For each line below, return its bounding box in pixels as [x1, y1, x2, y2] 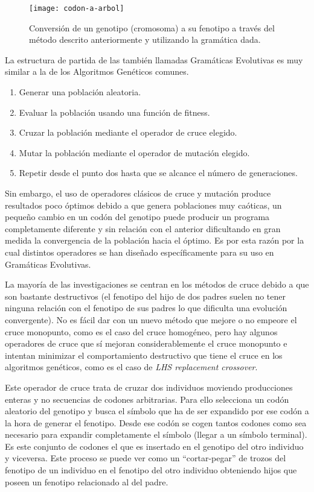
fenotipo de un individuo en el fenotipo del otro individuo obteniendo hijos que [5, 464, 297, 476]
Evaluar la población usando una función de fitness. [19, 106, 210, 118]
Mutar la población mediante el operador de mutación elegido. [19, 146, 250, 159]
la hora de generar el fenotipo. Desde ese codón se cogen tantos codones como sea [5, 416, 307, 429]
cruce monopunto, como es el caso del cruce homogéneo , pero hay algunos [5, 325, 278, 338]
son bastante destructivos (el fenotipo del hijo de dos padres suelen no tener [5, 289, 286, 302]
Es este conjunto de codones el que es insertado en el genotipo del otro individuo [5, 440, 304, 452]
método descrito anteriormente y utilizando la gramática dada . [29, 33, 261, 46]
